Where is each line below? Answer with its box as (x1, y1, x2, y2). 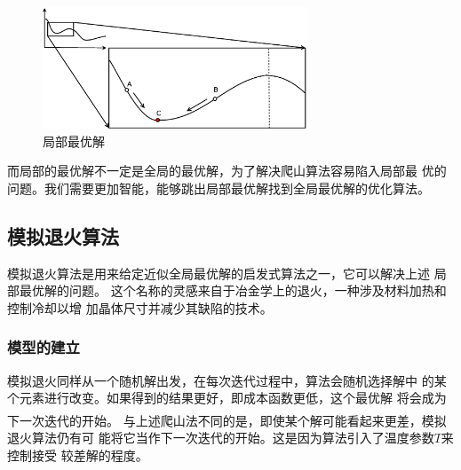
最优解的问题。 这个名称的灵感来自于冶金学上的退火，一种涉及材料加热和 (19, 281, 447, 300)
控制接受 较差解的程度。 (7, 445, 148, 464)
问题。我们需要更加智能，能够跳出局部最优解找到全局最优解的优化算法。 (7, 178, 430, 197)
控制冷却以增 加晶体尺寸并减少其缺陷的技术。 (7, 298, 273, 317)
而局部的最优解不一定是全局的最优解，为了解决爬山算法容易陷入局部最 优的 (7, 161, 447, 180)
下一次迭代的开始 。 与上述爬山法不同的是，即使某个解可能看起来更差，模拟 (7, 411, 447, 429)
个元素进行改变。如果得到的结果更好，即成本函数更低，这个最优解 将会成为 (7, 388, 447, 407)
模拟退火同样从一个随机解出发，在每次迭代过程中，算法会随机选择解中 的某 (7, 371, 447, 389)
